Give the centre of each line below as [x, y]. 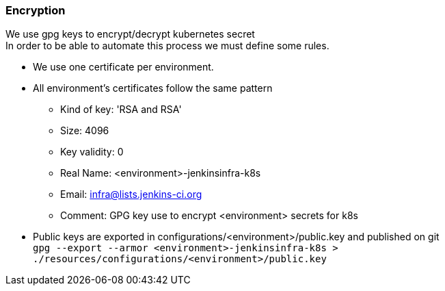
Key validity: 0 [92, 152]
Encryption [36, 10]
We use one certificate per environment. [123, 67]
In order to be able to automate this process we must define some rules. [167, 46]
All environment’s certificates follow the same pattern [153, 88]
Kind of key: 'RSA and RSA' [121, 110]
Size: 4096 [85, 131]
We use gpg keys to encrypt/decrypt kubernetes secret [130, 34]
